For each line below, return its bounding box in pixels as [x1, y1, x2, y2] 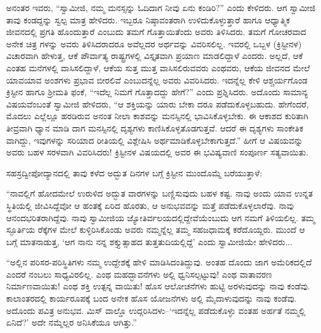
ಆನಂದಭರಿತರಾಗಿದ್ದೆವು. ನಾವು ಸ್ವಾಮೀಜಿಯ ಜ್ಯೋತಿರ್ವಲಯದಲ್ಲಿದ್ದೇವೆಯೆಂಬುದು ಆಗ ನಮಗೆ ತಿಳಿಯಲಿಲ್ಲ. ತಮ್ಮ [6, 211, 315, 224]
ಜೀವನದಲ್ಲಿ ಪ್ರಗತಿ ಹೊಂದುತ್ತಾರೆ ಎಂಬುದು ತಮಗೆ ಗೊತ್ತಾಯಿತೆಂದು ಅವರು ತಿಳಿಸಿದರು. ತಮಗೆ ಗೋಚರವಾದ [6, 25, 306, 38]
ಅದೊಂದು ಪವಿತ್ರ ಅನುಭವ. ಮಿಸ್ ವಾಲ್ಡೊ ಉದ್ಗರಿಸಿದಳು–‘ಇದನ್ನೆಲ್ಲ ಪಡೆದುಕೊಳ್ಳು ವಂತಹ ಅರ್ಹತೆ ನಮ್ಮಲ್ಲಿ [6, 304, 306, 316]
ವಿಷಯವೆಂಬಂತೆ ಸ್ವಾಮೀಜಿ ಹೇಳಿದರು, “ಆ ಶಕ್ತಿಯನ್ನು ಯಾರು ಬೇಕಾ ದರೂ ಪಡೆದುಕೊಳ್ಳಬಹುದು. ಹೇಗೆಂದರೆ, [6, 97, 309, 110]
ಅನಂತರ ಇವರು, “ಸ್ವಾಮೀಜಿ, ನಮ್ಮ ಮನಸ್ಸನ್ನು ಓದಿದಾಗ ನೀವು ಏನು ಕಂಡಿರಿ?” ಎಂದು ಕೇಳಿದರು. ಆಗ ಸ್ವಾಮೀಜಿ [6, 1, 315, 14]
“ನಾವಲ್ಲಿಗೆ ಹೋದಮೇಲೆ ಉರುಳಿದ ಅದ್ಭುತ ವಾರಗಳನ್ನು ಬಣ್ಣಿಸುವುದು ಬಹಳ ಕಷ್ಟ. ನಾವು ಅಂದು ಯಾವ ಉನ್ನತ [6, 187, 313, 200]
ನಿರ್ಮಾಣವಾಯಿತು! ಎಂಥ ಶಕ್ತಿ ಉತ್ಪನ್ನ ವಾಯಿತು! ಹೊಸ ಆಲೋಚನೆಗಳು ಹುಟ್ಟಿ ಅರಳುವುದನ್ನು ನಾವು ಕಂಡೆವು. [6, 280, 311, 292]
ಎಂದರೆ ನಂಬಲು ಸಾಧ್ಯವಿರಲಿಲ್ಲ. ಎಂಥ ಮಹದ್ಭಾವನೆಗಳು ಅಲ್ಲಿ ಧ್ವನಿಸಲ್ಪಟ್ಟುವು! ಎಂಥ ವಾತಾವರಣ [6, 267, 273, 280]
